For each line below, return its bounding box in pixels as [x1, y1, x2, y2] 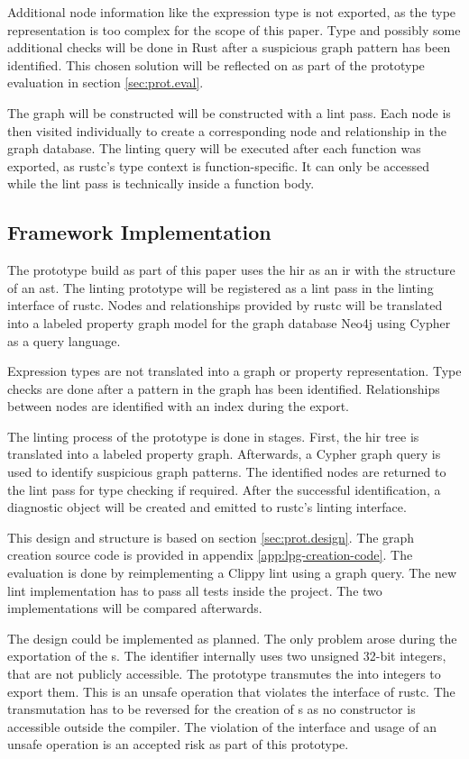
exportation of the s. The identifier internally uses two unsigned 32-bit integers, [7, 646, 446, 665]
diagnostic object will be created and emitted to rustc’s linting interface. [7, 498, 407, 517]
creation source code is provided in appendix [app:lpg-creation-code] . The [7, 545, 413, 564]
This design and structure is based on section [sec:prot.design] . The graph [7, 527, 415, 546]
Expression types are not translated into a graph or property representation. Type [7, 361, 462, 380]
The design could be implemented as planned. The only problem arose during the [7, 628, 457, 647]
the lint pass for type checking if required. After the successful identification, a [7, 480, 441, 498]
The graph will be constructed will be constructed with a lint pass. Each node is [7, 103, 451, 122]
